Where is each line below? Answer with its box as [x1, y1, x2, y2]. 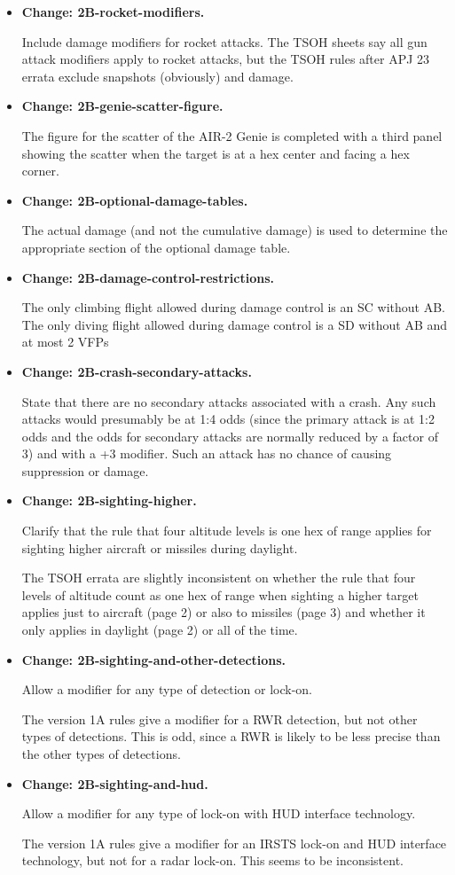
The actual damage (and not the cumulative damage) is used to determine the [21, 221, 448, 239]
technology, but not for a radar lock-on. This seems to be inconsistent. [21, 851, 404, 870]
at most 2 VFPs [21, 332, 109, 351]
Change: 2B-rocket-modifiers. [21, 3, 205, 20]
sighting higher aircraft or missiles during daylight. [21, 538, 298, 557]
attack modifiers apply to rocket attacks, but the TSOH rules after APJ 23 [21, 50, 430, 68]
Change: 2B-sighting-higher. [21, 491, 197, 510]
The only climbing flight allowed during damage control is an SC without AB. [21, 298, 445, 316]
